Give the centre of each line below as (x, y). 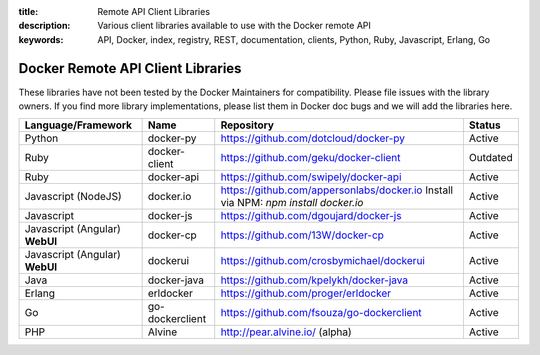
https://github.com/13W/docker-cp (302, 235)
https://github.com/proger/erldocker (306, 293)
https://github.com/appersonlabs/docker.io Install (337, 190)
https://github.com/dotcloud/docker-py (312, 138)
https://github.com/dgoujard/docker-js (311, 216)
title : (28, 11)
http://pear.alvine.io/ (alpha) (286, 332)
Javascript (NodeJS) (73, 197)
